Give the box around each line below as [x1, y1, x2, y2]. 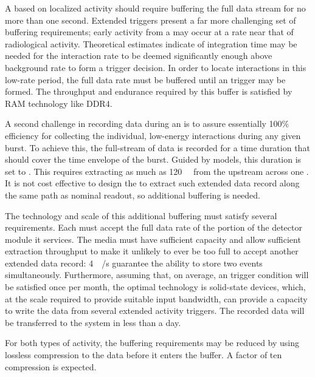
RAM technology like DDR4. [5, 97, 112, 109]
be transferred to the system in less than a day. [5, 316, 181, 328]
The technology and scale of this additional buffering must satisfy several [5, 209, 277, 222]
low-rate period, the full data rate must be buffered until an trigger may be [5, 73, 286, 86]
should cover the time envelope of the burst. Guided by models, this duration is [5, 153, 302, 166]
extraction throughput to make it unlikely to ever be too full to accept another [5, 245, 299, 257]
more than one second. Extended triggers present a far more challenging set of [5, 13, 296, 26]
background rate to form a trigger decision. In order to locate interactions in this [5, 61, 306, 73]
